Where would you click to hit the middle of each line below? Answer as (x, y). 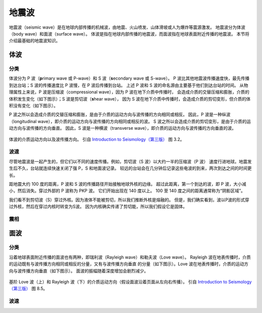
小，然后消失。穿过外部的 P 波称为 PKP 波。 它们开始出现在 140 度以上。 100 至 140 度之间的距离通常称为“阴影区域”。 (127, 191)
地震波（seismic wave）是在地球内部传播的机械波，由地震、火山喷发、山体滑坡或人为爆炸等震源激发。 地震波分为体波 (127, 27)
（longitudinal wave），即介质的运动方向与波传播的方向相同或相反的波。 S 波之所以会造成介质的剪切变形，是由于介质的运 (130, 121)
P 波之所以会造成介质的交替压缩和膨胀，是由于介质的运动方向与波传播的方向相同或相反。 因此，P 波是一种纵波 (120, 115)
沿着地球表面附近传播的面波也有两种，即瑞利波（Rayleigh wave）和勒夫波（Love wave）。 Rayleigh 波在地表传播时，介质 (130, 257)
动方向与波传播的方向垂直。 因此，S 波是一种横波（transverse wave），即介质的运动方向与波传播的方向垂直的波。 (123, 128)
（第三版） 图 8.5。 (28, 289)
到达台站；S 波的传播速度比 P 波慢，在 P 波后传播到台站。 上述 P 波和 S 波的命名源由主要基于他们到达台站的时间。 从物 (129, 85)
